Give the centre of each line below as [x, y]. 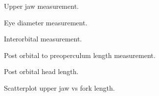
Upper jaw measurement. [41, 6]
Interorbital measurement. [43, 39]
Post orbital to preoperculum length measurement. [80, 55]
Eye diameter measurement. [46, 22]
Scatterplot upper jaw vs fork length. [59, 87]
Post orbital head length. [41, 71]
